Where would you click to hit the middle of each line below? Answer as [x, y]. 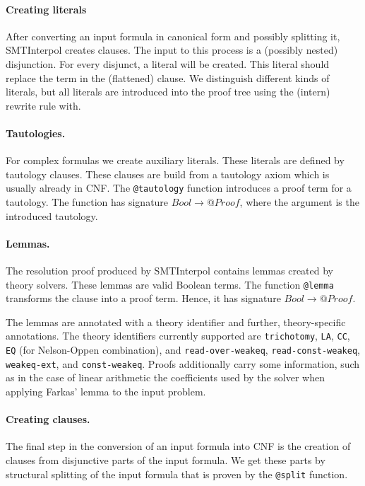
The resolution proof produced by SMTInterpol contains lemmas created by [170, 270]
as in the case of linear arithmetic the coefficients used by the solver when [165, 377]
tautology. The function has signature [87, 202]
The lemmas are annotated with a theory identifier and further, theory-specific [176, 322]
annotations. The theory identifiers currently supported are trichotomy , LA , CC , [178, 336]
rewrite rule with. [43, 105]
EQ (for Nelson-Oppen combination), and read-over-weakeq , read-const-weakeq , [183, 350]
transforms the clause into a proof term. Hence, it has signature [143, 298]
